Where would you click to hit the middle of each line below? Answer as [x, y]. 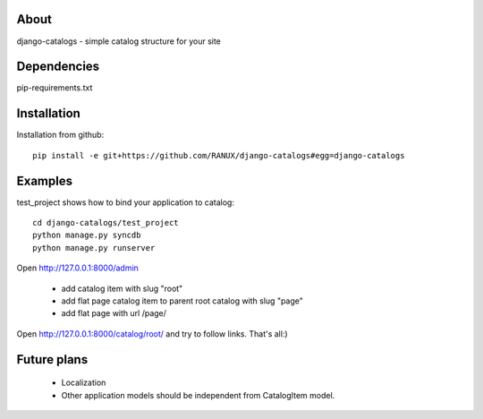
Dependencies [58, 67]
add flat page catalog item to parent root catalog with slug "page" [182, 301]
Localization [84, 383]
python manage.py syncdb [87, 235]
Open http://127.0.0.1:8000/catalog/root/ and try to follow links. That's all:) [152, 333]
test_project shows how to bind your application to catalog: [125, 202]
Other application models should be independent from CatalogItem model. [198, 395]
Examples [45, 180]
